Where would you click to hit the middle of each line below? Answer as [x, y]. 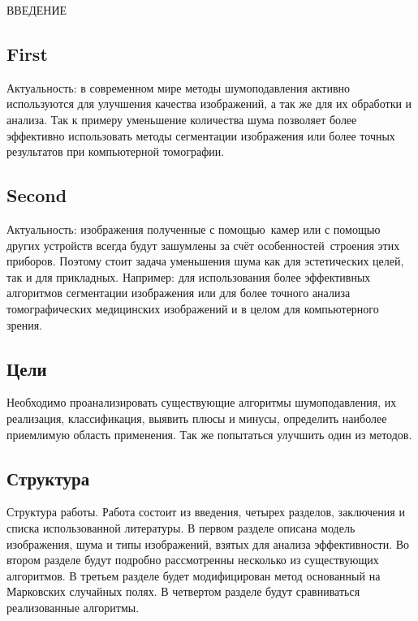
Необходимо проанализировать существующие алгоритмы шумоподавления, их [202, 402]
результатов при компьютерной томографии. [116, 151]
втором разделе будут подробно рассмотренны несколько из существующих [193, 560]
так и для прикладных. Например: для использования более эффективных [189, 276]
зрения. [25, 324]
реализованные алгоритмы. [73, 607]
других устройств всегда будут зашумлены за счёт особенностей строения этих [203, 245]
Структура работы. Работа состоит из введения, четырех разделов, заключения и [206, 512]
